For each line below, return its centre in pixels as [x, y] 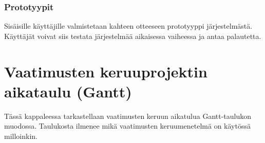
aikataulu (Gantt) [68, 91]
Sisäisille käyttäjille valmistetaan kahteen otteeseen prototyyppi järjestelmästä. [128, 26]
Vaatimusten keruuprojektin [106, 71]
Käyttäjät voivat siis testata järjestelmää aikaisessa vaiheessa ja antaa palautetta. [133, 36]
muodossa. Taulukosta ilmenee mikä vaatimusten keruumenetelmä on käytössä [127, 126]
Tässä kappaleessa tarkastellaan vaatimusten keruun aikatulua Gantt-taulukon [128, 116]
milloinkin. [21, 136]
